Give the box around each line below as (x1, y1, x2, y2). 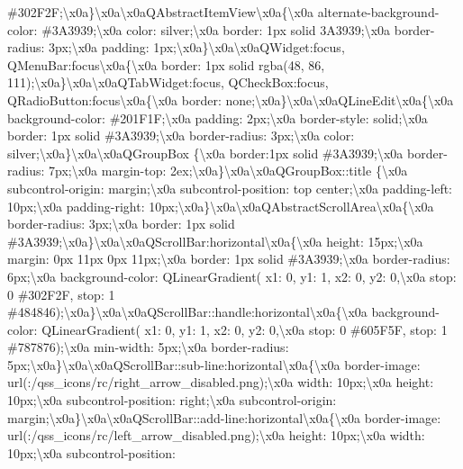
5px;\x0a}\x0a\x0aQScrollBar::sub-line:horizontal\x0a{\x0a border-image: (7, 355, 421, 374)
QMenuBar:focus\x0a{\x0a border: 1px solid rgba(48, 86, (7, 55, 325, 74)
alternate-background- (317, 3, 440, 21)
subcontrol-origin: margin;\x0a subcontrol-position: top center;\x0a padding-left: (7, 178, 453, 197)
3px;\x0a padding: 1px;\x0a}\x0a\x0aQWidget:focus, (49, 38, 345, 57)
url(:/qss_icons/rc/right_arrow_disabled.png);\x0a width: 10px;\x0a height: (7, 373, 434, 392)
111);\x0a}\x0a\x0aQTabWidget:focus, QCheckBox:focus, (7, 73, 329, 92)
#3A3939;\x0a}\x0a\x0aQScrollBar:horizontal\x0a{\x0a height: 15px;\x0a (7, 231, 423, 250)
